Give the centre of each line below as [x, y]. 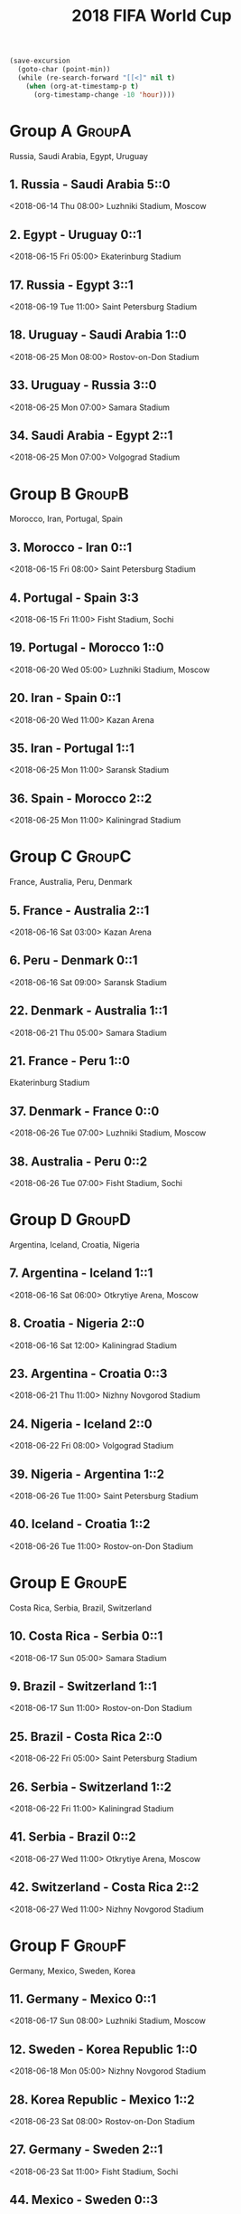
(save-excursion [40, 61]
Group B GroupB [69, 494]
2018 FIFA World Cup [152, 16]
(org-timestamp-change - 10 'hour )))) [104, 95]
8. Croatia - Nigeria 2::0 [77, 1323]
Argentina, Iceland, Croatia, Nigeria [74, 1244]
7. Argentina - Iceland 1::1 [81, 1273]
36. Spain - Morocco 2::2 [81, 798]
